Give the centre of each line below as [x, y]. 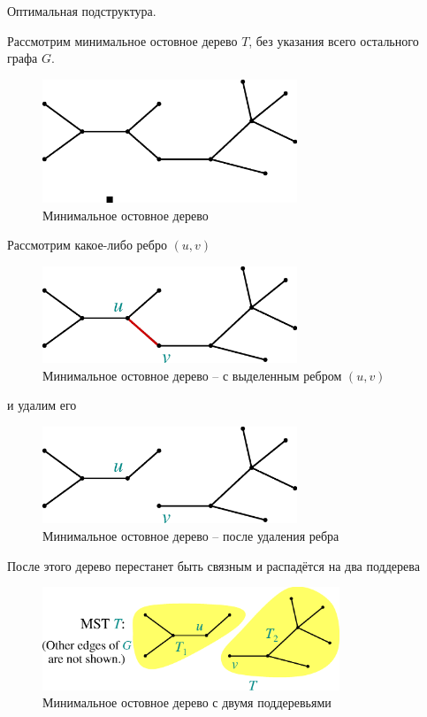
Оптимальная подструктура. [82, 11]
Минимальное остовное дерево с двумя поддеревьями [187, 702]
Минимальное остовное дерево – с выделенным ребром [192, 375]
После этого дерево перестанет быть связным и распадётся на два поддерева [213, 565]
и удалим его [42, 405]
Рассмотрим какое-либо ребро [87, 245]
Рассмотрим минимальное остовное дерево [122, 40]
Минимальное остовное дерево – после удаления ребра [191, 535]
